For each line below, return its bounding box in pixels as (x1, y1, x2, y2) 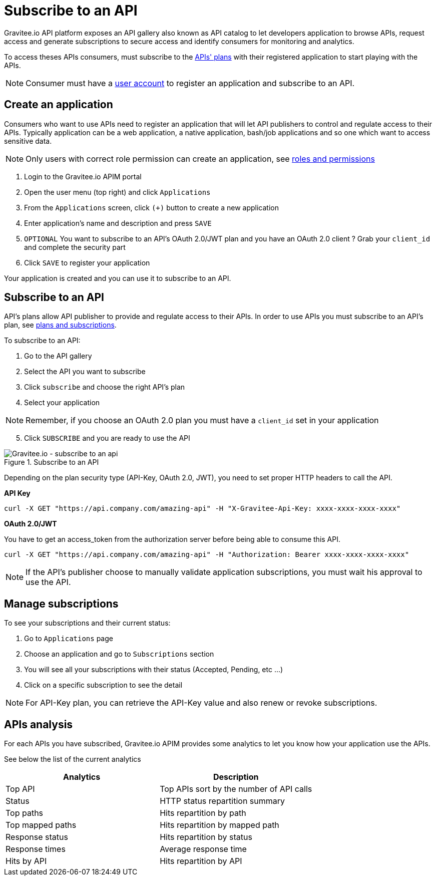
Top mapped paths (6, 820, 77, 830)
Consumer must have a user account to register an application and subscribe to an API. (26, 78, 355, 88)
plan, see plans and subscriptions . (4, 321, 117, 330)
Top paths (6, 808, 44, 818)
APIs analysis (4, 718, 73, 731)
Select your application (24, 398, 100, 407)
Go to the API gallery (24, 352, 92, 361)
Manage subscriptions (4, 597, 119, 610)
